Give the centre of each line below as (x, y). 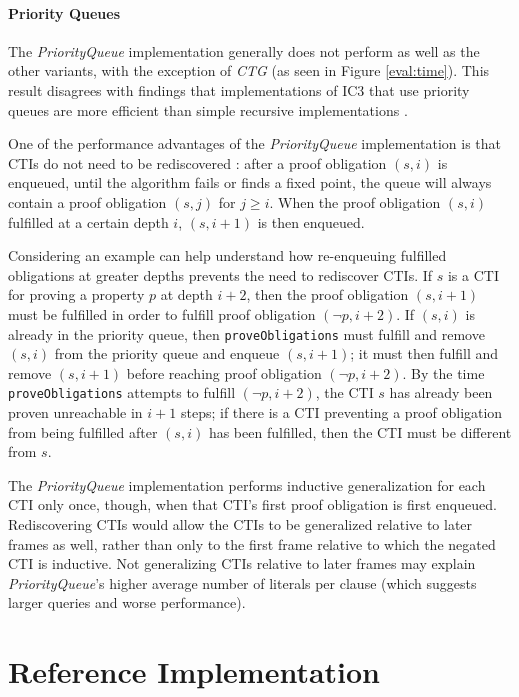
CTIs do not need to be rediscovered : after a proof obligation (197, 162)
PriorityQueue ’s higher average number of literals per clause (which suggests (242, 582)
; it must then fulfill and (424, 353)
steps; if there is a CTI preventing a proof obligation (341, 412)
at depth (186, 294)
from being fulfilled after (83, 431)
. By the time (443, 372)
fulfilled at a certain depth (88, 221)
